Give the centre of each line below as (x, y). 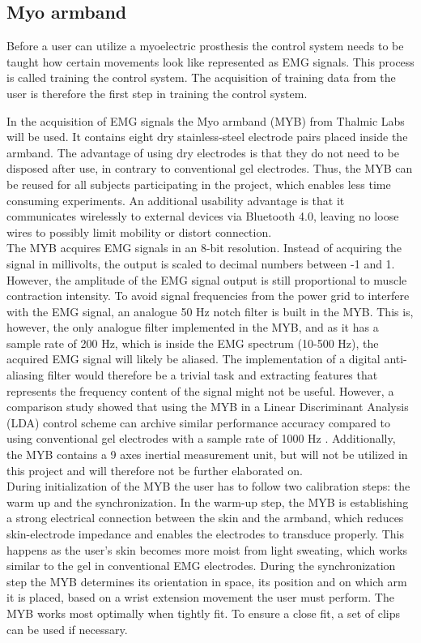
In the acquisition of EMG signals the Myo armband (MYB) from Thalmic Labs (206, 120)
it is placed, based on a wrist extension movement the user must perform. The (200, 597)
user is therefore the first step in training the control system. (157, 93)
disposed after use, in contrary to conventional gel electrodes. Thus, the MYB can (210, 168)
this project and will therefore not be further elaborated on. (155, 470)
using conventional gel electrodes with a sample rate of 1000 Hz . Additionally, (201, 438)
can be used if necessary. (67, 629)
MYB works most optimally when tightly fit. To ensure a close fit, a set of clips (204, 613)
